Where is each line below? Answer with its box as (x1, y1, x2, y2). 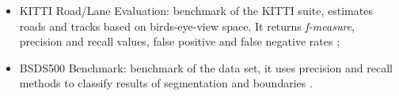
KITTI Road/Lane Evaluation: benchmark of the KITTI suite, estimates (19, 2, 373, 18)
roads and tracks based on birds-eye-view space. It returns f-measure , (19, 17, 355, 34)
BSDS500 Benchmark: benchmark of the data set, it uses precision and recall (19, 59, 393, 76)
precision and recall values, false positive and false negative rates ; (19, 33, 340, 50)
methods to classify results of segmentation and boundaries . (19, 75, 313, 91)
